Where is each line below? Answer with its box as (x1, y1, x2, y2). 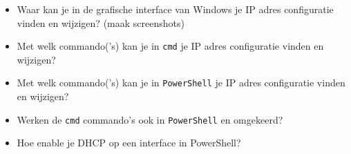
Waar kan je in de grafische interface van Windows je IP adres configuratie (17, 2, 334, 16)
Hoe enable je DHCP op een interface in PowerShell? (17, 135, 241, 150)
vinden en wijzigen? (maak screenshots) (17, 15, 184, 30)
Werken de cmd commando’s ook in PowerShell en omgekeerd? (17, 112, 283, 126)
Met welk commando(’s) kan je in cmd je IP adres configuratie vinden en (17, 39, 324, 53)
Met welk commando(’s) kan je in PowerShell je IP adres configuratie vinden (17, 75, 345, 90)
